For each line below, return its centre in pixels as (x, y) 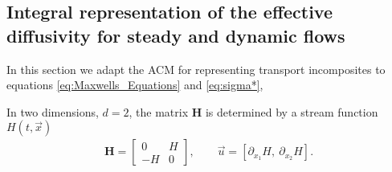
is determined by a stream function (292, 111)
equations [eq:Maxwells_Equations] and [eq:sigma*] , (135, 85)
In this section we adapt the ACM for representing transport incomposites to (196, 69)
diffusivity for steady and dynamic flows (176, 35)
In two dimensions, (53, 111)
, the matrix (159, 111)
